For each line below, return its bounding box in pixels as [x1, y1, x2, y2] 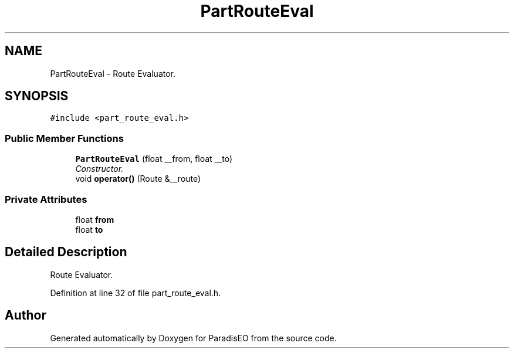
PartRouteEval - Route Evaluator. [50, 68, 176, 79]
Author [5, 308, 46, 323]
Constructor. [75, 164, 124, 174]
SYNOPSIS [5, 89, 69, 104]
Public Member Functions [5, 132, 124, 144]
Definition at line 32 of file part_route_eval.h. [50, 287, 221, 298]
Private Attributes [5, 193, 87, 205]
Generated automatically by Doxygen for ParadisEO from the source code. [50, 332, 337, 343]
